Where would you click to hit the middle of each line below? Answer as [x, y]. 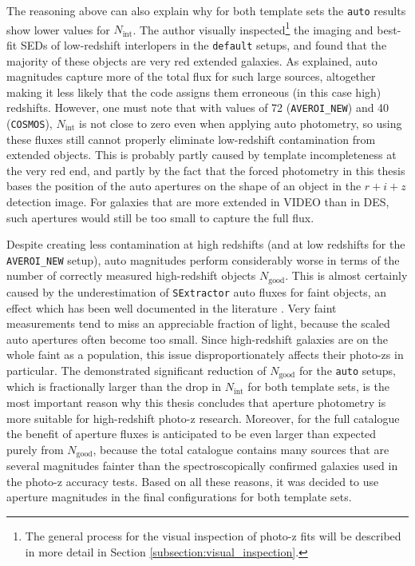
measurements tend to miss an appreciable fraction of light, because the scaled [198, 323]
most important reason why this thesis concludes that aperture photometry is [196, 402]
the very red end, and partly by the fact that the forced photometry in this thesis [206, 170]
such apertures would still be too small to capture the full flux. [160, 217]
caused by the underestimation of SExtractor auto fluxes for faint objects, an [197, 291]
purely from [35, 449]
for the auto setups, [348, 370]
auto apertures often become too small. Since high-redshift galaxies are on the [198, 339]
